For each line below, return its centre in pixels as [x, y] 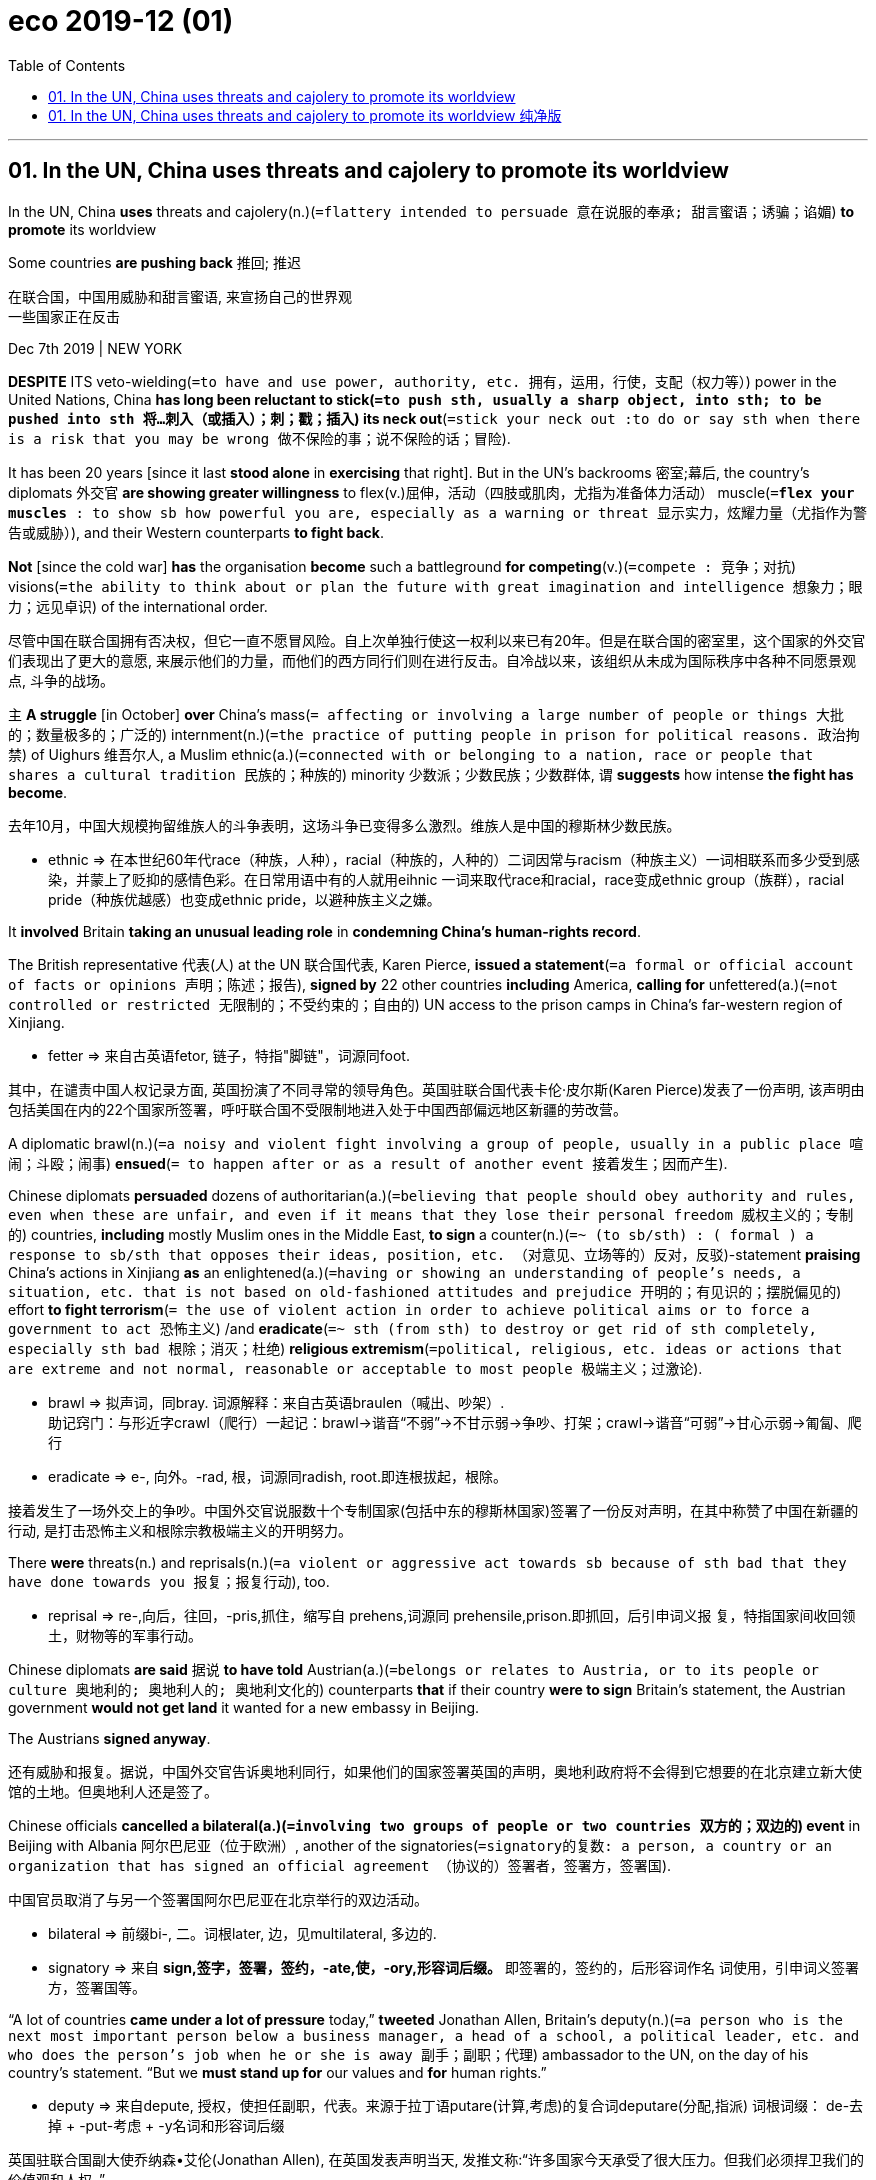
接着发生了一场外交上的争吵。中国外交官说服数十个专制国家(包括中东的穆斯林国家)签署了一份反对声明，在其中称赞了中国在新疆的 [433, 1510]
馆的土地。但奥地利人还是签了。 [113, 1791]
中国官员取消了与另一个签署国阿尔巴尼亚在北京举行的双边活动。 [218, 1899]
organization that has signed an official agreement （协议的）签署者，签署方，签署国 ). [340, 1865]
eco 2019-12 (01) [121, 21]
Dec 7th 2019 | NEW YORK [95, 348]
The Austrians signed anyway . [109, 1738]
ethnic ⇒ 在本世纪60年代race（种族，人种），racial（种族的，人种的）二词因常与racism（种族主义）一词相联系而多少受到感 [454, 859]
